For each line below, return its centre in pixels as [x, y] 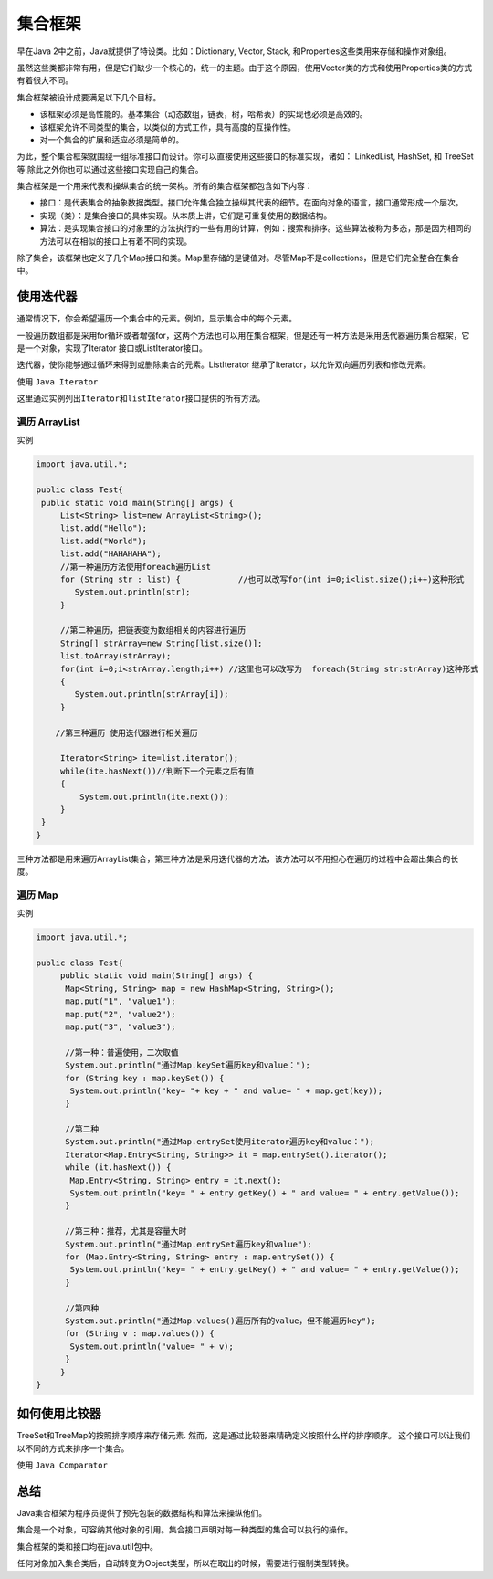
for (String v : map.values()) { [140, 1334]
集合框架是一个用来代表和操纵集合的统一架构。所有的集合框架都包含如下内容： [165, 186]
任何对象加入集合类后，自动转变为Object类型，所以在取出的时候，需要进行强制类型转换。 [185, 1563]
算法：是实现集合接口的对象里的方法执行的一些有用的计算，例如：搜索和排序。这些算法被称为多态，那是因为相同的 [256, 228]
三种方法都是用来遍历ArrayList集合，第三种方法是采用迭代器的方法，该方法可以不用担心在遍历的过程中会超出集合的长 [238, 858]
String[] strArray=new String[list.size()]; [161, 643]
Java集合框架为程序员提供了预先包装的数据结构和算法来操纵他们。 [142, 1513]
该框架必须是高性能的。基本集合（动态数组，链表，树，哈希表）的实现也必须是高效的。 [204, 114]
